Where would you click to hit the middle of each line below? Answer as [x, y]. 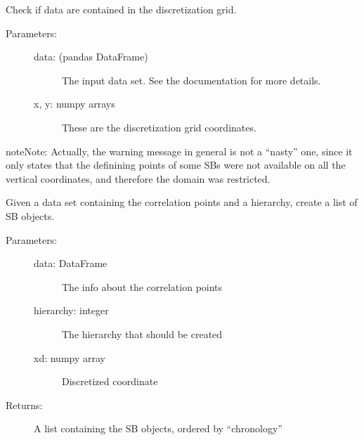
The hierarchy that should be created [142, 334]
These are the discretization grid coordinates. [159, 127]
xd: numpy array [70, 357]
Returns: [24, 405]
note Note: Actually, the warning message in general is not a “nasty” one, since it [179, 151]
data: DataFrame [71, 263]
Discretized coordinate [110, 381]
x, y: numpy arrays [74, 104]
